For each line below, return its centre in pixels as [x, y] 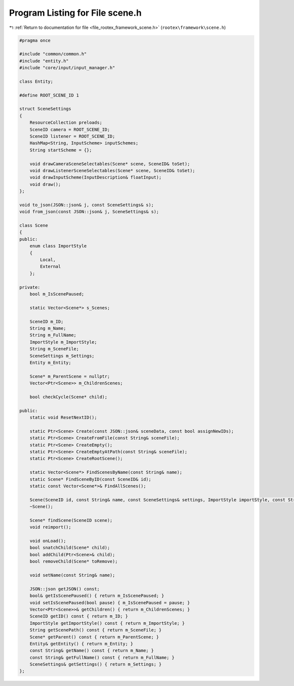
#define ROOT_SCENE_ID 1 [49, 95]
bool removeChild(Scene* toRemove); [73, 562]
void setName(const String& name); [72, 575]
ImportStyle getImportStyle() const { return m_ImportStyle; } [107, 623]
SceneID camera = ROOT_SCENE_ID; [70, 129]
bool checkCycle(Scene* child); [69, 397]
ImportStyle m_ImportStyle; [63, 342]
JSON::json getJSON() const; [65, 589]
